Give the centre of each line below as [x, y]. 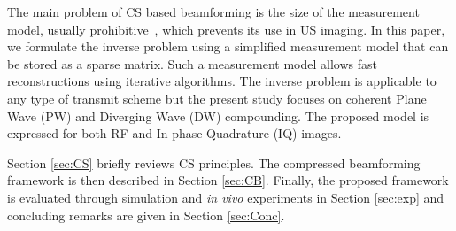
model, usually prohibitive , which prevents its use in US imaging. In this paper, [226, 29]
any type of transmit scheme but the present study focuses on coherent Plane [217, 98]
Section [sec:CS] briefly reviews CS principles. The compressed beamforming [214, 162]
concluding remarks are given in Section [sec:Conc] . [146, 215]
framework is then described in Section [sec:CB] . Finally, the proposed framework [228, 180]
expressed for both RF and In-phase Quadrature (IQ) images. [174, 133]
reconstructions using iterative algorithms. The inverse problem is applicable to [222, 81]
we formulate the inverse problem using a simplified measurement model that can [228, 46]
